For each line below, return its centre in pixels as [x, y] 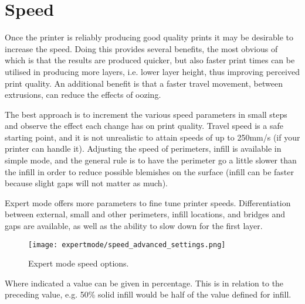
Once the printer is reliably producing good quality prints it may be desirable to [149, 37]
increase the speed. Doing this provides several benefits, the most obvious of [141, 48]
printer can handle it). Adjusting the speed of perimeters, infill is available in [143, 148]
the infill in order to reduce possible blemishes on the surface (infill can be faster [149, 171]
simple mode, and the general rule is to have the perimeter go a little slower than [151, 160]
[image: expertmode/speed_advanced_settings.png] [127, 245]
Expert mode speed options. [79, 263]
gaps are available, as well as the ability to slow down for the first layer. [134, 226]
